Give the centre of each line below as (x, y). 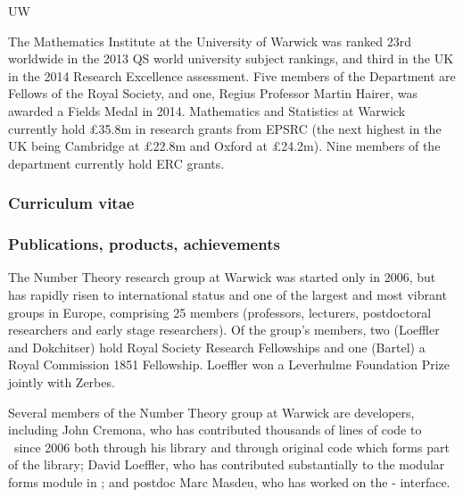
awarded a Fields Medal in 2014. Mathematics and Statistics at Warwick (207, 110)
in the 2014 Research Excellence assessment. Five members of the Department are (232, 75)
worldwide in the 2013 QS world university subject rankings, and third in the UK (231, 58)
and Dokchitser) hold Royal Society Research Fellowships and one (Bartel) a (217, 347)
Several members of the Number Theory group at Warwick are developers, (211, 412)
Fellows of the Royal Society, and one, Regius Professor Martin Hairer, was (213, 93)
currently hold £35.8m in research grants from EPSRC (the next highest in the (225, 128)
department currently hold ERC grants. (116, 163)
